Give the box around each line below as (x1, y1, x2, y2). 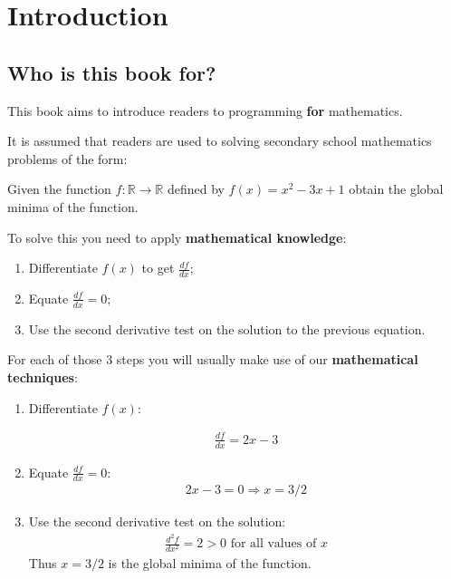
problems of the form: (7, 149, 128, 168)
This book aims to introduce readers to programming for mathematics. (7, 101, 403, 120)
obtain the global (349, 179, 444, 198)
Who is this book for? (7, 58, 216, 86)
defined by (167, 179, 225, 198)
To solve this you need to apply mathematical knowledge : (7, 227, 347, 246)
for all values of (230, 537, 317, 551)
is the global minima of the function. (108, 554, 312, 573)
